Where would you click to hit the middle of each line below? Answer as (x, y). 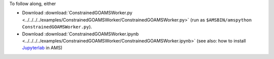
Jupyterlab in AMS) (42, 48)
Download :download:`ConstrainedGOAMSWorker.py (77, 13)
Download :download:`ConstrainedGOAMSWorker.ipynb (80, 34)
